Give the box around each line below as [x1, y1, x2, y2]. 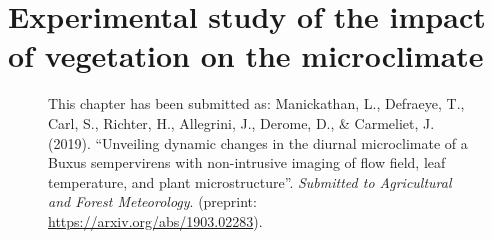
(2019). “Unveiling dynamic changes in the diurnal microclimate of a [48, 132, 468, 153]
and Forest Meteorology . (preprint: [48, 191, 257, 212]
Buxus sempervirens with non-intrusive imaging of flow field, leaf [48, 152, 446, 173]
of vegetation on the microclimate [8, 35, 484, 76]
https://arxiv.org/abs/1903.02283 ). [48, 210, 263, 231]
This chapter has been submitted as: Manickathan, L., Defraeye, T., [48, 93, 465, 114]
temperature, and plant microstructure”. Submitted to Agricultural [48, 171, 452, 192]
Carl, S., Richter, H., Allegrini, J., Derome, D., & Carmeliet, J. [48, 112, 435, 133]
